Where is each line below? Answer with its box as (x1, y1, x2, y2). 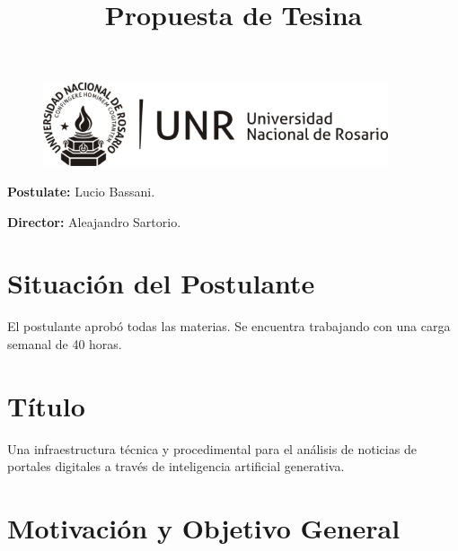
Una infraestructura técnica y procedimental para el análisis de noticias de (7, 439, 417, 458)
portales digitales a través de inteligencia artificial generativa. (7, 457, 345, 476)
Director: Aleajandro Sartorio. (7, 212, 181, 231)
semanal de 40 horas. (7, 334, 122, 353)
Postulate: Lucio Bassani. (7, 181, 155, 200)
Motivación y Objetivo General (7, 509, 401, 546)
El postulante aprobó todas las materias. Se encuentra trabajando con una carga (7, 317, 451, 336)
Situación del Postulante (7, 265, 315, 302)
